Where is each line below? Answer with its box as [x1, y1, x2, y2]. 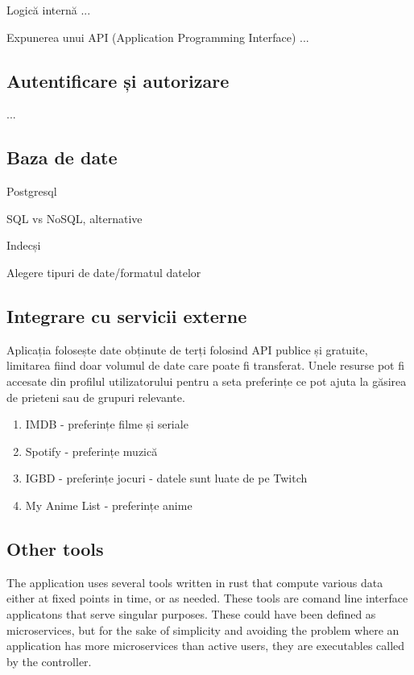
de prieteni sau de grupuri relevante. [6, 388, 185, 405]
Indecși [6, 237, 41, 254]
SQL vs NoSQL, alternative [6, 209, 143, 226]
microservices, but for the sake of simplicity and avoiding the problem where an [6, 621, 400, 638]
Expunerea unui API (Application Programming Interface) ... [6, 28, 309, 45]
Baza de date [6, 145, 118, 170]
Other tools [6, 536, 104, 561]
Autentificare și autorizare [6, 68, 230, 93]
